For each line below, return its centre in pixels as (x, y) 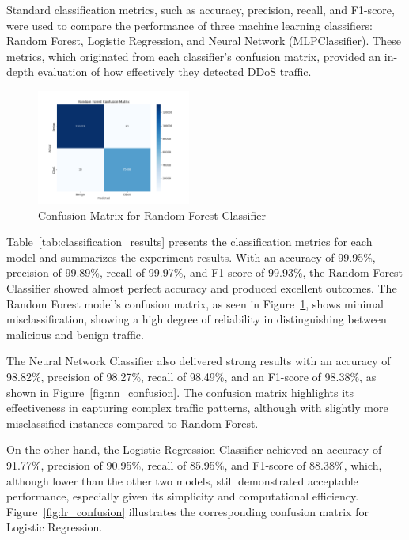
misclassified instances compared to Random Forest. (133, 423)
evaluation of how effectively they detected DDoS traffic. (174, 72)
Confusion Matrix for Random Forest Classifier (152, 215)
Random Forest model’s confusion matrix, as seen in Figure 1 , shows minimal (195, 303)
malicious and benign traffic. (75, 334)
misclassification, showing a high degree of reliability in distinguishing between (197, 319)
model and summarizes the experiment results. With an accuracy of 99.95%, (191, 257)
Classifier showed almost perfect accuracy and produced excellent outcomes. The (202, 288)
